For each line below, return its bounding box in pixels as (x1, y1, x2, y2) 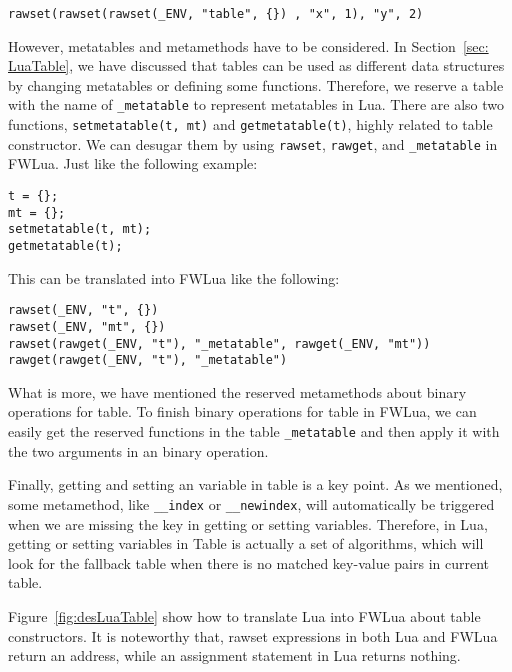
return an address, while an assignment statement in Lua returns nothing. (8, 645, 461, 666)
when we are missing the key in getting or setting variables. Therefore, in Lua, (8, 513, 488, 534)
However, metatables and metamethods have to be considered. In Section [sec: (8, 35, 489, 56)
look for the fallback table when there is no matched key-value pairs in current (8, 552, 490, 573)
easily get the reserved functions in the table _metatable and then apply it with (8, 421, 500, 442)
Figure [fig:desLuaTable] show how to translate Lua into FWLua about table (8, 605, 481, 626)
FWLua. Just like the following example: (8, 153, 258, 174)
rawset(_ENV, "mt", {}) (8, 319, 166, 334)
